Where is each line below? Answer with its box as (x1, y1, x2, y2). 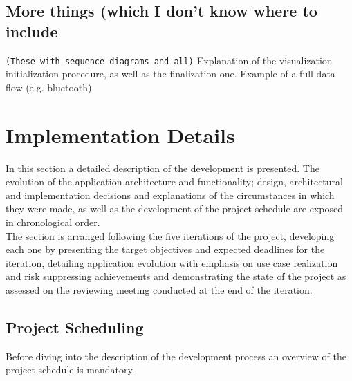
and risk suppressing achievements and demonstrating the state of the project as (6, 269, 346, 284)
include (6, 20, 58, 41)
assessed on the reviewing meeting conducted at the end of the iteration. (6, 282, 313, 297)
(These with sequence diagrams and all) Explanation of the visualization (6, 53, 333, 67)
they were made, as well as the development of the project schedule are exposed (6, 201, 344, 216)
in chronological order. (6, 214, 100, 229)
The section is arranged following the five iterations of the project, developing (6, 228, 335, 243)
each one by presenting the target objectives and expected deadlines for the (6, 242, 325, 257)
